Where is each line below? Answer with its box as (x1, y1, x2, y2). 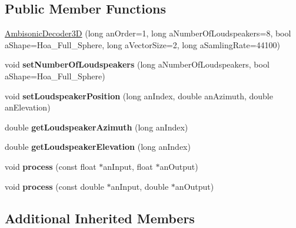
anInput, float (103, 160, 153, 172)
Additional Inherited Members (5, 209, 195, 227)
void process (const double (5, 180, 104, 192)
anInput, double (111, 180, 169, 192)
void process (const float (5, 160, 97, 172)
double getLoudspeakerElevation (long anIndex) (5, 140, 191, 153)
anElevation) (5, 101, 51, 113)
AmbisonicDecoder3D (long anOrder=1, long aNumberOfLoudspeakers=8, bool (5, 27, 291, 39)
